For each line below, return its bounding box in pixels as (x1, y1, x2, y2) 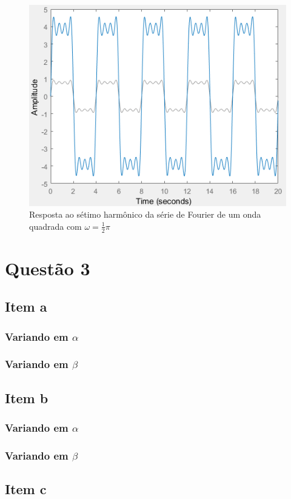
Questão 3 (5, 255, 90, 280)
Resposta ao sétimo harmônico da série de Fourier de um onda (29, 208, 261, 221)
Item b (5, 388, 48, 407)
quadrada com (29, 219, 82, 232)
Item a (5, 297, 47, 316)
